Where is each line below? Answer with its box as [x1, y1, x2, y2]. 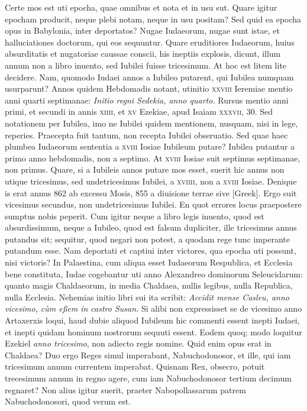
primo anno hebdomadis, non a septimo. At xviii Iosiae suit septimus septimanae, [5, 151, 300, 164]
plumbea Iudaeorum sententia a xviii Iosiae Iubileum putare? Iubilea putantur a [5, 140, 295, 153]
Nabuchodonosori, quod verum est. [5, 395, 131, 407]
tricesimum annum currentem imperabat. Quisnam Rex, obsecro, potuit [5, 360, 265, 373]
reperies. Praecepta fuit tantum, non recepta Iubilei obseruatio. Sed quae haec [5, 128, 288, 141]
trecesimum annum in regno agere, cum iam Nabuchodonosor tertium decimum [5, 372, 292, 384]
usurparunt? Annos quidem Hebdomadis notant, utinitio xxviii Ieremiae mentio [5, 82, 293, 95]
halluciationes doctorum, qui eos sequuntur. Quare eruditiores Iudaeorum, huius [5, 35, 295, 48]
